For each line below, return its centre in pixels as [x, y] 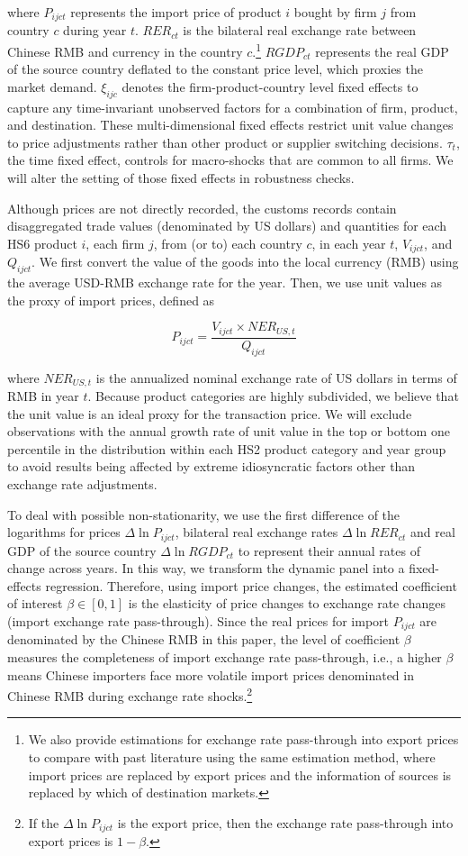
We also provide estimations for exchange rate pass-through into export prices [243, 739]
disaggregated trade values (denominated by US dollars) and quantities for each [227, 226]
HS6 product [42, 243]
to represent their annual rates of [329, 550]
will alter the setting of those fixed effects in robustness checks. [181, 178]
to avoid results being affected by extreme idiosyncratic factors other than [211, 466]
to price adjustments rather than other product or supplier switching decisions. [225, 142]
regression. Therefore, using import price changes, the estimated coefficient [251, 585]
